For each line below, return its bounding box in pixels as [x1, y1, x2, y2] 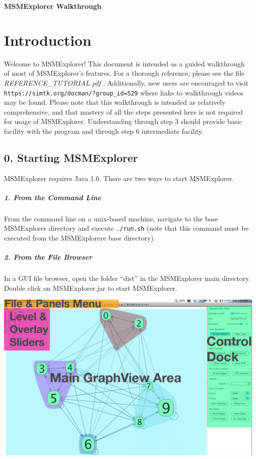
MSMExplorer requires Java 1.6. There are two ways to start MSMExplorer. [4, 173, 234, 183]
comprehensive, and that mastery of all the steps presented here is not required [4, 106, 243, 117]
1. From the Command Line [4, 192, 101, 202]
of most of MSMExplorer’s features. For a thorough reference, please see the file [4, 68, 245, 78]
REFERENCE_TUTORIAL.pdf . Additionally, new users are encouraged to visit [4, 77, 249, 88]
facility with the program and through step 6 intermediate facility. [4, 125, 204, 136]
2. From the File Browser [4, 252, 92, 262]
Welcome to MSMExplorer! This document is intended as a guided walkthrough [4, 58, 245, 68]
